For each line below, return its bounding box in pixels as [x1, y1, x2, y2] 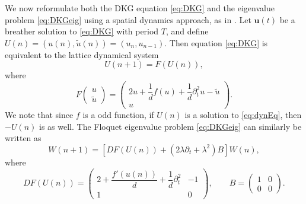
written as [5, 132, 42, 144]
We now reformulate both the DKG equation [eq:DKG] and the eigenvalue [5, 2, 275, 14]
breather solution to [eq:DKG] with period [5, 25, 159, 37]
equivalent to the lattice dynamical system [5, 48, 159, 60]
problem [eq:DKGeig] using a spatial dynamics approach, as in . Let [5, 13, 251, 26]
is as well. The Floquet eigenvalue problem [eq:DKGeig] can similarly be [39, 120, 302, 132]
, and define [166, 25, 209, 37]
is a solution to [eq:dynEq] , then [184, 109, 302, 121]
